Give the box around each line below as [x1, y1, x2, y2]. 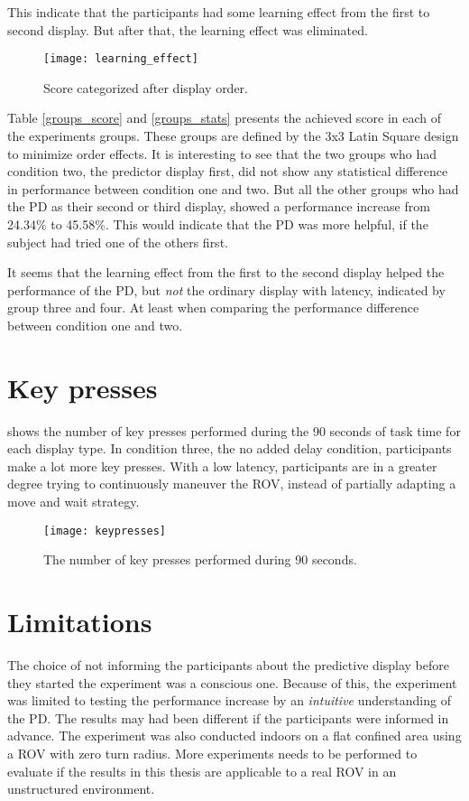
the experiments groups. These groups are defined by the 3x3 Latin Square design [7, 126, 459, 145]
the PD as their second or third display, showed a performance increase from [7, 197, 430, 216]
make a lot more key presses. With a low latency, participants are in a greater [7, 456, 437, 475]
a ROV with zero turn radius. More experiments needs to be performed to [7, 744, 418, 762]
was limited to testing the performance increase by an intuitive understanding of [7, 691, 451, 710]
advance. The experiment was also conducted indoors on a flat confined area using [7, 726, 462, 745]
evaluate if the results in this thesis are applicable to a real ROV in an [7, 761, 397, 780]
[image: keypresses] [43, 524, 167, 537]
